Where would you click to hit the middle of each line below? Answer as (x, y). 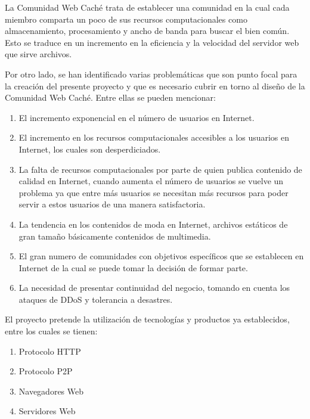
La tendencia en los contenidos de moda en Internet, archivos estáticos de (153, 224)
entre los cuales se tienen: (51, 331)
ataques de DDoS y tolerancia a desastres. (96, 299)
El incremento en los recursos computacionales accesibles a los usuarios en (154, 137)
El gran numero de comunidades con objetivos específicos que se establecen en (161, 256)
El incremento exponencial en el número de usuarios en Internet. (137, 117)
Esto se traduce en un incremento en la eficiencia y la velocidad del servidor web (152, 42)
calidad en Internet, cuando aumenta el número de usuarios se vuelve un (151, 181)
